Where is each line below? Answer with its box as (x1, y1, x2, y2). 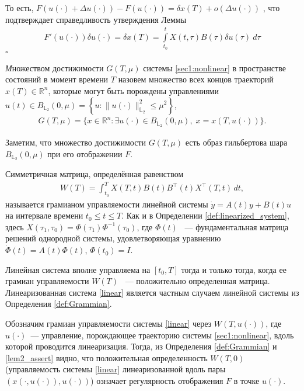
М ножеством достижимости (5, 61, 104, 74)
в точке (233, 375, 260, 387)
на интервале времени (5, 209, 83, 222)
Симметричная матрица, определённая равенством (5, 168, 184, 180)
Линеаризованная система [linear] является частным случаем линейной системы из (5, 286, 299, 298)
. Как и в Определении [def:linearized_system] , (121, 209, 289, 222)
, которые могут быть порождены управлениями (48, 84, 219, 96)
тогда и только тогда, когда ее (181, 263, 286, 275)
